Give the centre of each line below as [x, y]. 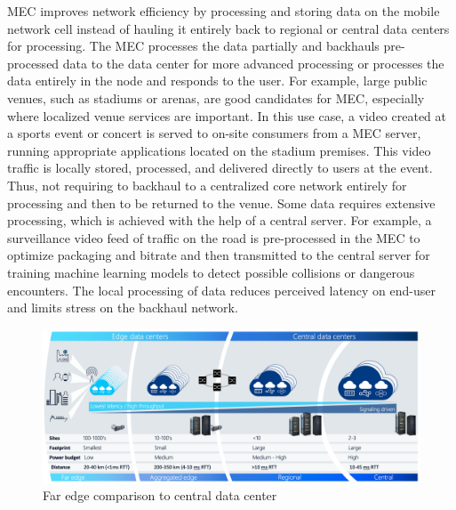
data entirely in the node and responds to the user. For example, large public [217, 81]
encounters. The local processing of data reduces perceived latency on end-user [221, 290]
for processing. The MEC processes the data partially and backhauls [193, 46]
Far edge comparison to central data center [160, 495]
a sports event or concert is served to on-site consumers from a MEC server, [214, 133]
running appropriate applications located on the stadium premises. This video [219, 150]
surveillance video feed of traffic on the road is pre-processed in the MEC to [214, 237]
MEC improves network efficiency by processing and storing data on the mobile [224, 11]
